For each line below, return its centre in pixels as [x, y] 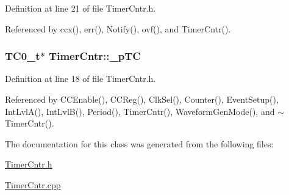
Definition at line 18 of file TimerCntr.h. [80, 79]
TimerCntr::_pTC [95, 56]
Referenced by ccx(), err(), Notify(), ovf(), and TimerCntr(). [118, 28]
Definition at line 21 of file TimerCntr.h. [80, 8]
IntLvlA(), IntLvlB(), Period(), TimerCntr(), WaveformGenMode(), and [140, 111]
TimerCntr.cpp [33, 184]
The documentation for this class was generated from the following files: [139, 143]
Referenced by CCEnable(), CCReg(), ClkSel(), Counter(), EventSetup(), [142, 99]
